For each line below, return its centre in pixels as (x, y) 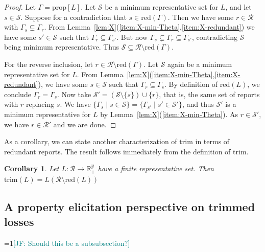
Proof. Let (20, 7)
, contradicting (215, 37)
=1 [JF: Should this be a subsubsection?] (67, 243)
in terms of (212, 141)
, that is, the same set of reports (209, 94)
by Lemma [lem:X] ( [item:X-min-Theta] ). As (169, 114)
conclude (18, 94)
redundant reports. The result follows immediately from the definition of (117, 151)
